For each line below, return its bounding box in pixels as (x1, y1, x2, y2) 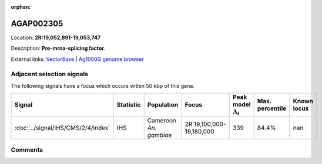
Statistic (116, 101, 141, 109)
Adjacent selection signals (11, 70, 88, 78)
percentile (257, 104, 287, 112)
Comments (11, 145, 43, 153)
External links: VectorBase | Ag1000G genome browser (11, 56, 144, 63)
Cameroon (147, 116, 176, 124)
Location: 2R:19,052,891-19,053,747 (11, 34, 101, 41)
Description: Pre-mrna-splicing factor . (11, 45, 106, 52)
